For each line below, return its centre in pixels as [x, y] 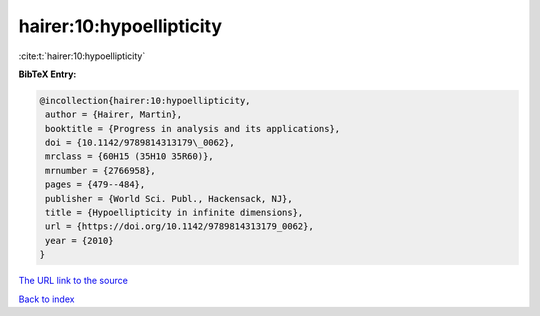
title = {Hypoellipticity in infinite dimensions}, [174, 213]
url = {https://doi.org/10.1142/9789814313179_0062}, [179, 226]
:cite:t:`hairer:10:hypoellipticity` [82, 56]
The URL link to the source [73, 281]
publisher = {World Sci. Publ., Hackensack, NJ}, [169, 198]
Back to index [46, 299]
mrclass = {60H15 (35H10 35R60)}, [129, 156]
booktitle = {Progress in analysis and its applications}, [193, 128]
